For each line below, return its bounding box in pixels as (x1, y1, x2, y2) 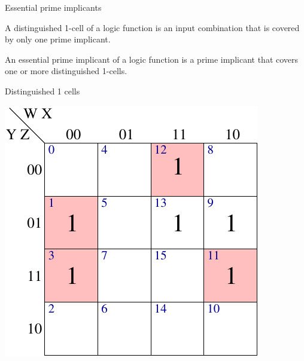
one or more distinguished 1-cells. (5, 65, 127, 77)
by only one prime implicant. (5, 33, 111, 45)
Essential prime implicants (5, 1, 102, 13)
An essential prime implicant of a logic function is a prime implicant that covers (5, 53, 299, 65)
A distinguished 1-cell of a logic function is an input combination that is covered (5, 21, 300, 33)
